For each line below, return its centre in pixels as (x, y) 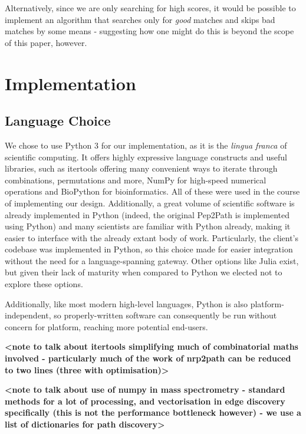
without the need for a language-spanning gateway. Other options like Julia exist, (152, 260)
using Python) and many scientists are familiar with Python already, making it (148, 226)
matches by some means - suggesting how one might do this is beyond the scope (149, 31)
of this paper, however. (46, 42)
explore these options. (44, 284)
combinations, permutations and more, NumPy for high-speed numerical (136, 180)
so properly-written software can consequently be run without (165, 315)
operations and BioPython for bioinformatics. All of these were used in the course (152, 191)
